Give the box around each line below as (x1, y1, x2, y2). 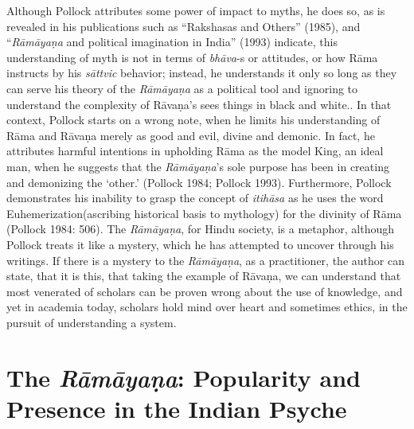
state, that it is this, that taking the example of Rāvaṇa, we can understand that (6, 267, 401, 284)
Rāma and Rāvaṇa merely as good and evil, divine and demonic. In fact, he (6, 127, 375, 143)
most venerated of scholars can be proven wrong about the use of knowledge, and (6, 283, 403, 299)
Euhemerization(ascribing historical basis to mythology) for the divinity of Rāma (6, 205, 402, 221)
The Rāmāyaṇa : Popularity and (6, 361, 361, 394)
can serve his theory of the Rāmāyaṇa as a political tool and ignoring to (6, 80, 358, 96)
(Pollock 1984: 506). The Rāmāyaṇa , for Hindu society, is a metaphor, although (6, 220, 395, 237)
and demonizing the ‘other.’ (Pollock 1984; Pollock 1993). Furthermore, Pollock (6, 174, 392, 190)
